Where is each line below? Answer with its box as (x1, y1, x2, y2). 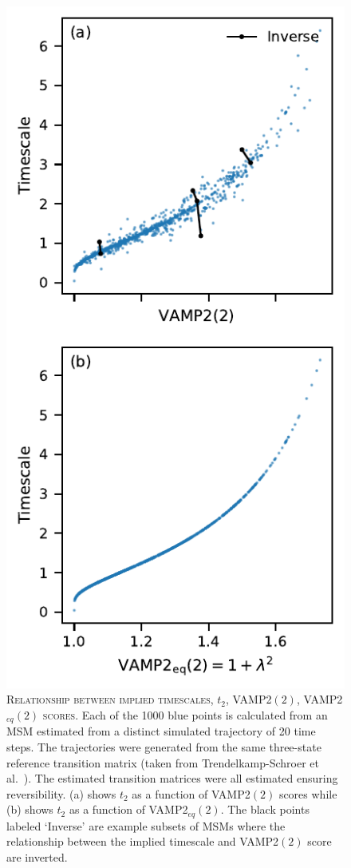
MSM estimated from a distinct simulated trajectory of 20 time (6, 723, 316, 739)
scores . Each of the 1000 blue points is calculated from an (42, 707, 328, 723)
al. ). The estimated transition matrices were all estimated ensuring (6, 770, 338, 787)
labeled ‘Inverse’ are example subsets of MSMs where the (6, 817, 286, 834)
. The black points (220, 801, 310, 818)
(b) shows (6, 801, 53, 818)
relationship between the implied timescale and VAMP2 (6, 833, 279, 850)
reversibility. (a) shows (6, 785, 116, 802)
